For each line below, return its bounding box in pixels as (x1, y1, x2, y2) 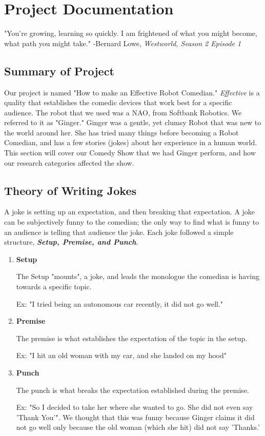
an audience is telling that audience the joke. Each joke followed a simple (4, 226, 234, 237)
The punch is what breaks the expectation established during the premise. (16, 384, 249, 395)
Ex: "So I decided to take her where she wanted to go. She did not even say (16, 402, 253, 412)
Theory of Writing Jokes (4, 182, 137, 198)
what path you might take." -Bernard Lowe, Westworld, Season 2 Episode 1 (4, 37, 241, 48)
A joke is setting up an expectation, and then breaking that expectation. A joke (4, 206, 255, 217)
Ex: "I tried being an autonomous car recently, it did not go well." (16, 298, 223, 309)
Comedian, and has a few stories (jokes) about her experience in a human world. (4, 137, 257, 148)
